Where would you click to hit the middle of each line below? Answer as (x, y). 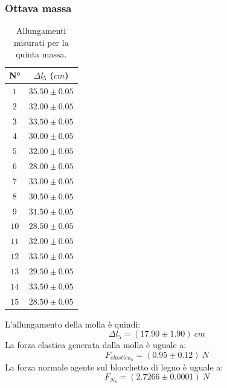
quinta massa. (41, 54)
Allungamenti (41, 31)
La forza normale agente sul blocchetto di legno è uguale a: (114, 367)
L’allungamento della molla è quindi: (73, 324)
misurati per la (41, 42)
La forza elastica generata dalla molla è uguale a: (96, 345)
